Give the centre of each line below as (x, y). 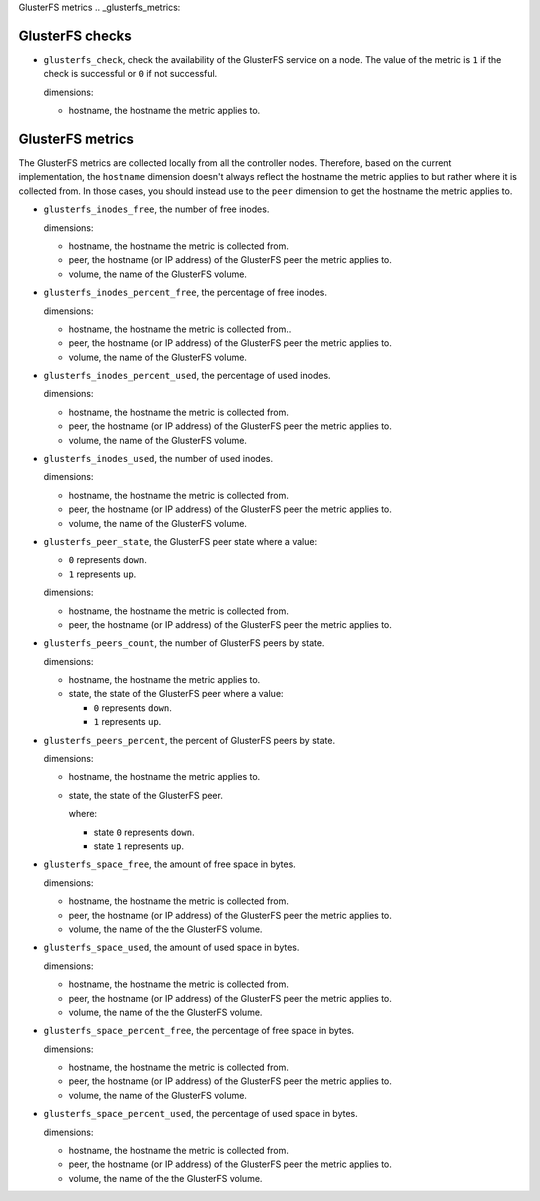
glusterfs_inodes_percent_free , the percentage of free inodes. (185, 292)
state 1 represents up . (139, 846)
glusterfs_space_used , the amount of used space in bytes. (171, 947)
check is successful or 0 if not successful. (130, 74)
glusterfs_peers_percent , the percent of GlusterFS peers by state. (189, 740)
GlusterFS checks (75, 35)
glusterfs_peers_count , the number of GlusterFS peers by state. (184, 643)
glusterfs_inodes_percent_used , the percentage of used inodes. (187, 376)
